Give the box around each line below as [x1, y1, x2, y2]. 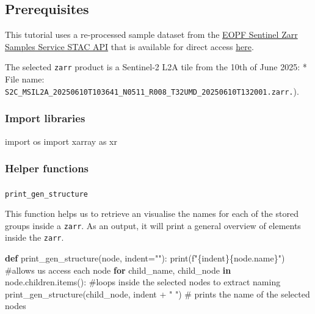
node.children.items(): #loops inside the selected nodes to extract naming [5, 276, 281, 288]
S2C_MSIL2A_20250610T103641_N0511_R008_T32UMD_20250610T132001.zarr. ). [5, 84, 299, 97]
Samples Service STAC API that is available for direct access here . [5, 40, 254, 53]
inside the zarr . [5, 231, 64, 244]
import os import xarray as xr [5, 134, 117, 147]
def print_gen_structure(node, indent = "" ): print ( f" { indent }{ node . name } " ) [5, 252, 285, 265]
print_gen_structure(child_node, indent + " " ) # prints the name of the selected [5, 287, 310, 300]
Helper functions [5, 161, 89, 176]
